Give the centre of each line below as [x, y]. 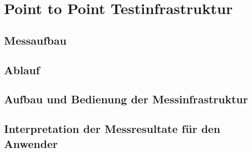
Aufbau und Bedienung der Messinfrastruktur [126, 99]
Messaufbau [35, 40]
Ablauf [22, 69]
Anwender [31, 143]
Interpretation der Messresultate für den [112, 129]
